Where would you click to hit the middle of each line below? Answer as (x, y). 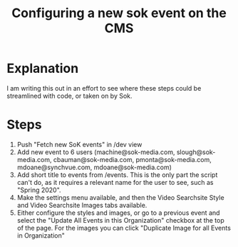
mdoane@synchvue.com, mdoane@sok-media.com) (94, 167)
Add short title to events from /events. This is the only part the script (117, 175)
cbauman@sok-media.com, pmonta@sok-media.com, (132, 159)
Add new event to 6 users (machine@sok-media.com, (96, 152)
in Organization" (41, 235)
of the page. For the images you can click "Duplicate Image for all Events (124, 228)
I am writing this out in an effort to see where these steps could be (104, 88)
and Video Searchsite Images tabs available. (82, 205)
